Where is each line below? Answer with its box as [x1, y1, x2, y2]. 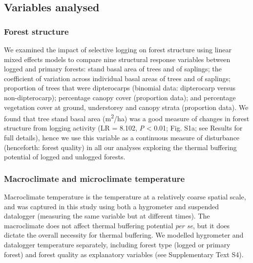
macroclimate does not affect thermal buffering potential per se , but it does [4, 220, 230, 230]
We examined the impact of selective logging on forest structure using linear [4, 44, 232, 54]
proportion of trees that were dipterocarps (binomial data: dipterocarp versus [4, 83, 235, 93]
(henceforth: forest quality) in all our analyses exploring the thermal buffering [4, 142, 237, 152]
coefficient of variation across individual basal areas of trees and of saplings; [4, 73, 231, 83]
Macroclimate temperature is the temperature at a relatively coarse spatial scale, [4, 192, 246, 201]
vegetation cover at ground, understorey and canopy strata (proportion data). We [4, 102, 249, 112]
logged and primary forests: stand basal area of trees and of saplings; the [4, 64, 222, 74]
